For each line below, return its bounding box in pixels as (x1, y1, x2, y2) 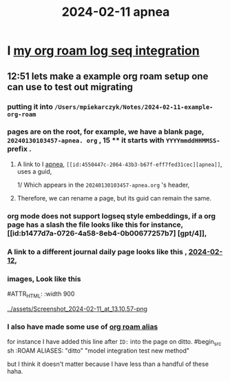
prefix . (7, 144, 32, 154)
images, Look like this (7, 274, 81, 283)
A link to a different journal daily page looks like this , (7, 247, 187, 256)
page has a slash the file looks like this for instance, (7, 220, 184, 229)
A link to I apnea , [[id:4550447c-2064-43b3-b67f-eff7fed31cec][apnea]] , (17, 160, 222, 168)
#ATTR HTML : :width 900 (7, 289, 75, 300)
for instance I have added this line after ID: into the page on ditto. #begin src (7, 338, 222, 347)
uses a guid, (17, 167, 52, 176)
